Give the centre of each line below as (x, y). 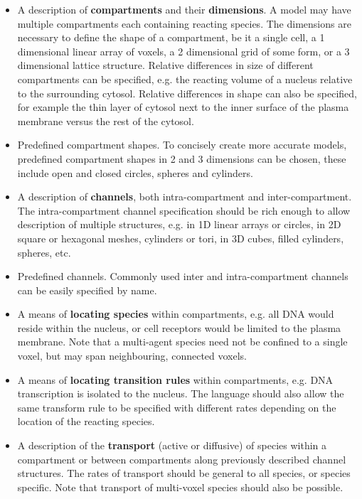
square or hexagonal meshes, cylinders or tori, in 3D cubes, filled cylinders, (181, 238)
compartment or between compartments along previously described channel (182, 459)
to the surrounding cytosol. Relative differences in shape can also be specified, (187, 93)
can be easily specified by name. (87, 290)
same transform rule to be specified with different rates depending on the (177, 407)
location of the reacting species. (86, 421)
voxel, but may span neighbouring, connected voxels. (132, 356)
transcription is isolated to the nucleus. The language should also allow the (181, 393)
